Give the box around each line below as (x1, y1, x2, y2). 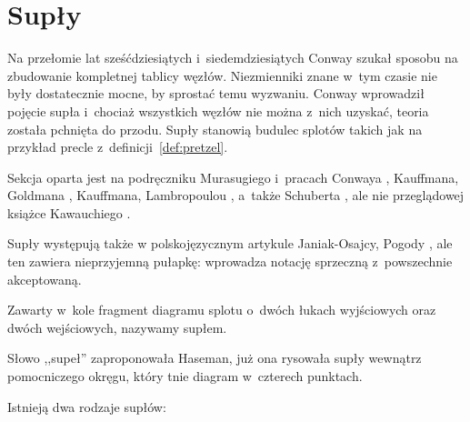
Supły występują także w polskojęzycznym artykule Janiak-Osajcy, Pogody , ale (7, 234, 453, 253)
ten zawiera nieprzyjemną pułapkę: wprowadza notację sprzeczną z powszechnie (7, 252, 453, 271)
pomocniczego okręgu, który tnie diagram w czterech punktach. (7, 367, 363, 386)
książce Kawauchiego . (7, 203, 131, 222)
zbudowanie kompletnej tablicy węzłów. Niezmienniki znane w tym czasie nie (7, 65, 437, 85)
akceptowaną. (7, 269, 82, 288)
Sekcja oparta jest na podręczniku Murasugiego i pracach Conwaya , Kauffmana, (7, 167, 459, 186)
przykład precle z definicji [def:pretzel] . (7, 137, 228, 156)
